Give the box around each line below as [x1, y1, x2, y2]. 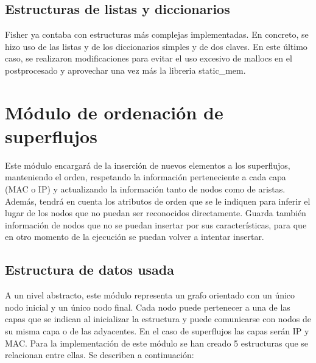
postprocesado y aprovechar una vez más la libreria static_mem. [5, 63, 246, 76]
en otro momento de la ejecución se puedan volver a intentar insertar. [5, 230, 264, 243]
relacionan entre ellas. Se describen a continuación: [5, 348, 194, 361]
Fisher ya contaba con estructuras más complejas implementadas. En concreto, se [5, 28, 309, 41]
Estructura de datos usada [5, 260, 175, 279]
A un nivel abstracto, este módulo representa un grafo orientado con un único [5, 289, 295, 301]
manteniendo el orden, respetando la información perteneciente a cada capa [5, 171, 286, 183]
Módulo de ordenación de [5, 99, 223, 124]
